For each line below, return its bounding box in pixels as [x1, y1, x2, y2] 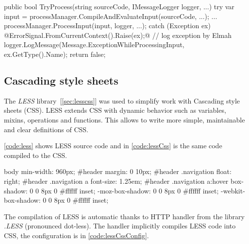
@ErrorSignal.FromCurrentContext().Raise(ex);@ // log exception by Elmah [4, 30, 232, 40]
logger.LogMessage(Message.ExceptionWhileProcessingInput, [4, 39, 184, 50]
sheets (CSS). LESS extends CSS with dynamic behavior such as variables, [4, 105, 226, 115]
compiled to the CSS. [4, 150, 67, 160]
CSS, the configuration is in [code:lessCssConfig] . [4, 230, 149, 240]
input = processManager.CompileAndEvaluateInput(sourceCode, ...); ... [4, 11, 217, 21]
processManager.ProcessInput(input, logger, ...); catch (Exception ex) [4, 20, 211, 31]
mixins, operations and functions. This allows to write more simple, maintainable [4, 114, 245, 124]
